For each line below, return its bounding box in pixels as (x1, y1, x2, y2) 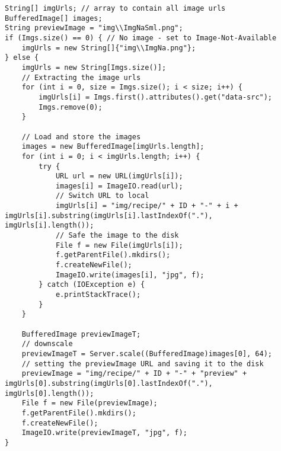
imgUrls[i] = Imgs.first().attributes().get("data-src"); (39, 92, 273, 101)
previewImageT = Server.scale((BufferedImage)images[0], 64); (21, 349, 273, 358)
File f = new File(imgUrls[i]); (55, 241, 183, 250)
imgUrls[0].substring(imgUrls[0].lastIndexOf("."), (5, 379, 213, 388)
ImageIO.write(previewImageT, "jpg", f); (21, 428, 187, 437)
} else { (5, 53, 39, 62)
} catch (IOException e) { (39, 280, 145, 289)
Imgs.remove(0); (39, 103, 103, 111)
